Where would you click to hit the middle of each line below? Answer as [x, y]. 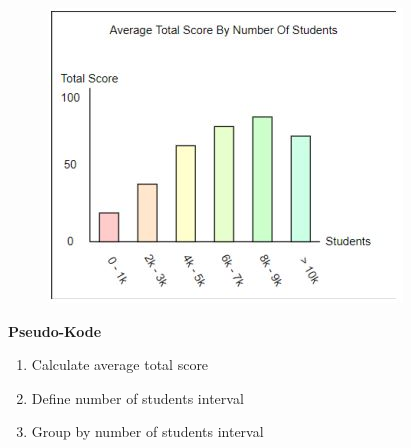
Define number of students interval [137, 397]
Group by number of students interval [147, 431]
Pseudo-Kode [55, 330]
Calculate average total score [120, 364]
